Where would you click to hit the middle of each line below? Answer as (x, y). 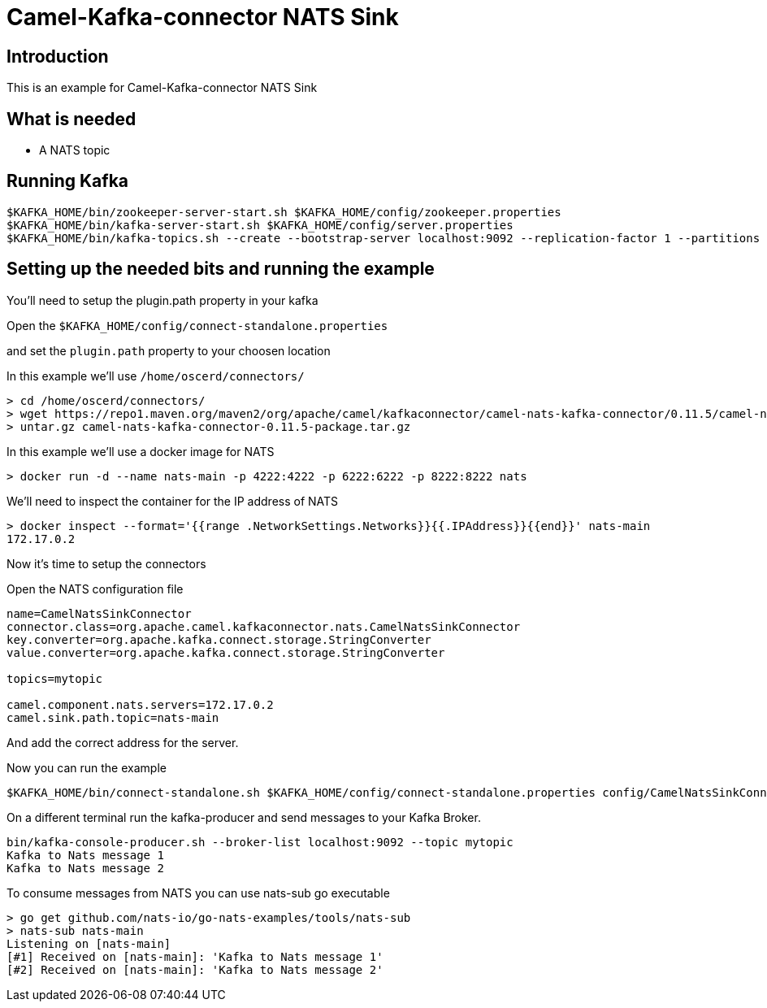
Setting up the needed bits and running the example (221, 269)
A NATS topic (75, 150)
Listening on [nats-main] (89, 943)
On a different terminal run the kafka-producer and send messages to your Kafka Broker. (244, 817)
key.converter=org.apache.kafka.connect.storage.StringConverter (219, 639)
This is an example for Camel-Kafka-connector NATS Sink (162, 88)
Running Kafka (68, 181)
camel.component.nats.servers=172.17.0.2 (140, 704)
